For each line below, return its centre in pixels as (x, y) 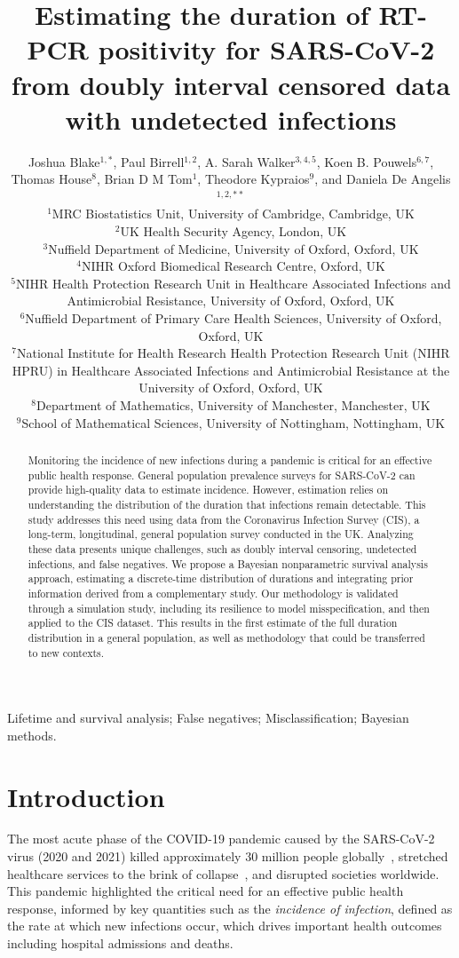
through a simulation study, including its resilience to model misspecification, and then (229, 608)
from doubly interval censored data (231, 84)
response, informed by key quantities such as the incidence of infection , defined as (230, 908)
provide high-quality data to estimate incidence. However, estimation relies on (208, 490)
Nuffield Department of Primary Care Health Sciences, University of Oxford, (233, 318)
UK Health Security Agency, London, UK (233, 231)
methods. (32, 735)
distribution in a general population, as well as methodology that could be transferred (226, 637)
